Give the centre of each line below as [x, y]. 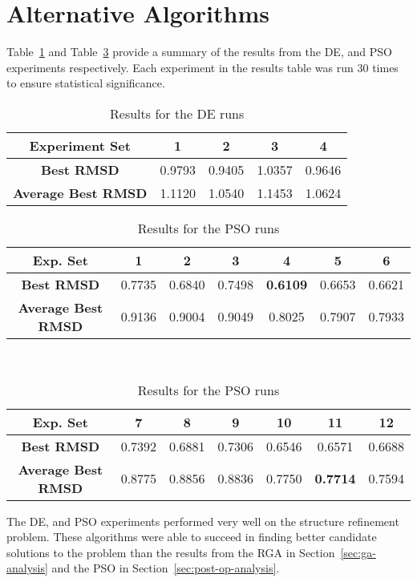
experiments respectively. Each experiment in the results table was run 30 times [202, 67]
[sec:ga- [358, 552]
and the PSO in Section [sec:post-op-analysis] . [166, 568]
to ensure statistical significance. [86, 83]
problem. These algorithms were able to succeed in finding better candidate [192, 537]
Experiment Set [80, 145]
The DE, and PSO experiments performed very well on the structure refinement [203, 521]
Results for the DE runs [177, 113]
